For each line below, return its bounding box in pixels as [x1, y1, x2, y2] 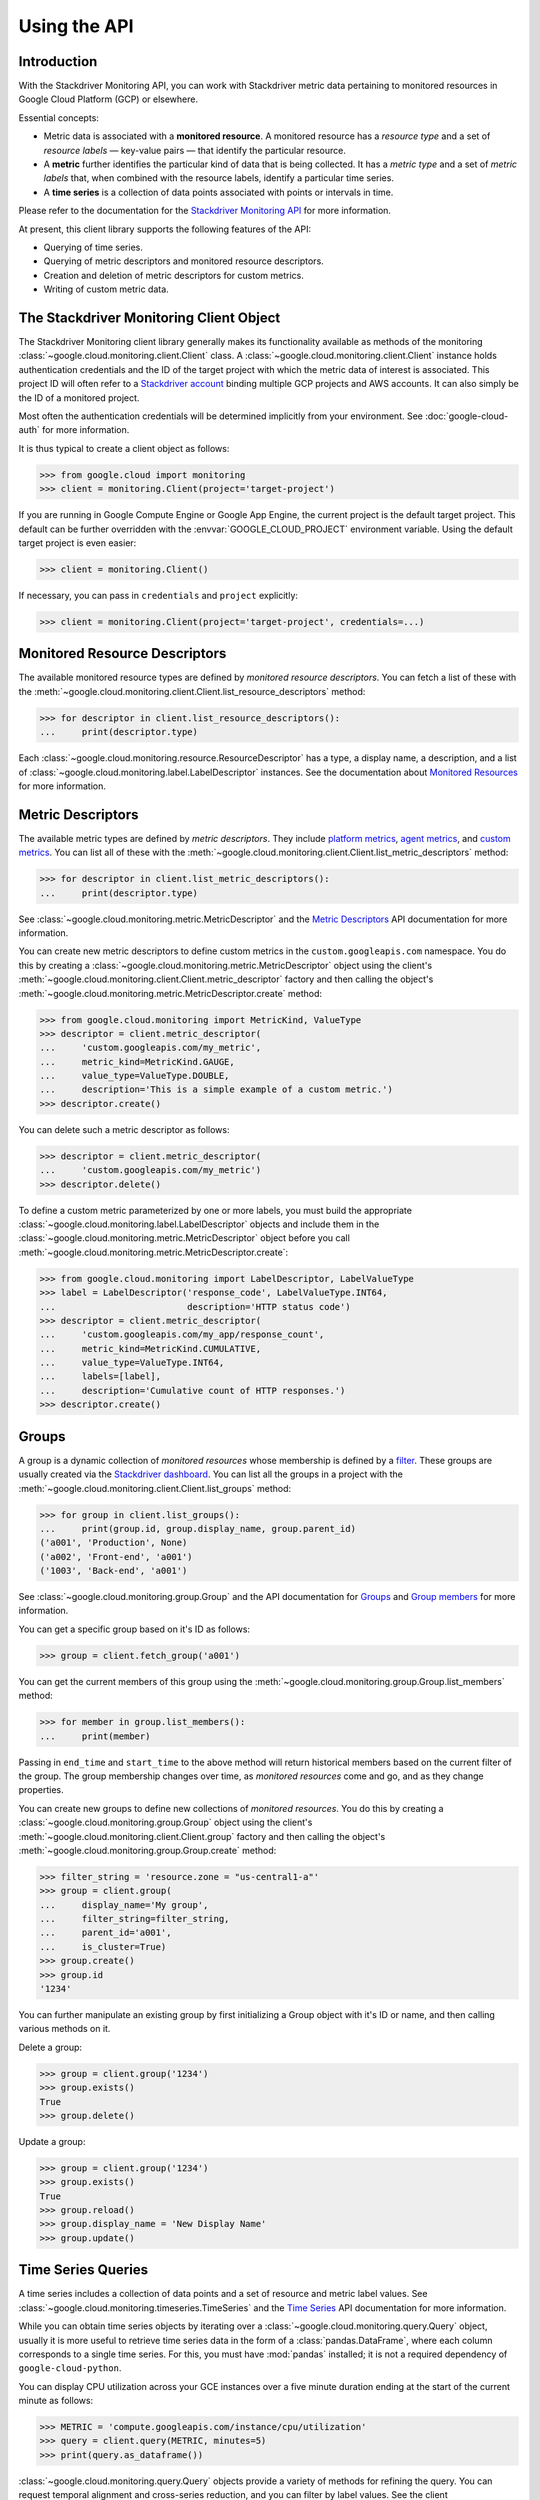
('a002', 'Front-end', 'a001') [39, 1551, 194, 1562]
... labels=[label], [39, 1371, 162, 1382]
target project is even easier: [18, 536, 137, 549]
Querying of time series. [43, 241, 144, 253]
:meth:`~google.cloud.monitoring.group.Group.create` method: [18, 1844, 277, 1856]
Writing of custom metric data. [43, 283, 169, 295]
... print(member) [39, 1730, 151, 1742]
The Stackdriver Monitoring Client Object [18, 309, 281, 326]
